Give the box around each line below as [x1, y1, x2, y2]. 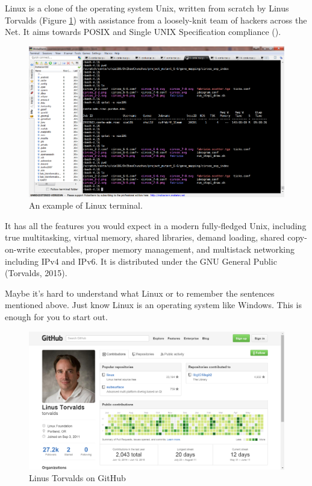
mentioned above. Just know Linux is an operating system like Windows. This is [5, 298, 302, 311]
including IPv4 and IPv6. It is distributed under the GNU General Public [5, 254, 277, 267]
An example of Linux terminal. [29, 199, 143, 212]
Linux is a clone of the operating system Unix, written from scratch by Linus [5, 2, 289, 14]
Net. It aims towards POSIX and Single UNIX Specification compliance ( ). [5, 25, 281, 38]
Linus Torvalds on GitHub [29, 472, 126, 484]
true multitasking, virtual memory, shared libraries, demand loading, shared [5, 231, 285, 244]
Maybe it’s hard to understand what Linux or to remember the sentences [5, 286, 275, 299]
